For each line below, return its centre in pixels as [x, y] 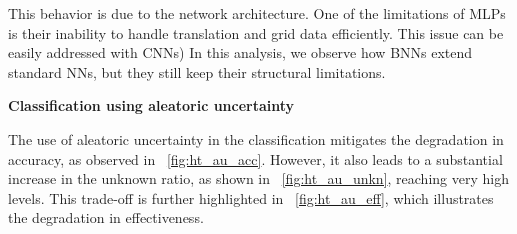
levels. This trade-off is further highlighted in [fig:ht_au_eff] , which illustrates [251, 197]
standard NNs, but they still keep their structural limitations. [197, 71]
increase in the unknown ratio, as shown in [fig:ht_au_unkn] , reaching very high [258, 178]
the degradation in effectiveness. [106, 217]
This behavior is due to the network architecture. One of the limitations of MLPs [257, 13]
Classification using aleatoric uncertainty [151, 105]
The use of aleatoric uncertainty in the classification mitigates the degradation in [256, 138]
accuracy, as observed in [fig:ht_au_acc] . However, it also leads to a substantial [255, 158]
